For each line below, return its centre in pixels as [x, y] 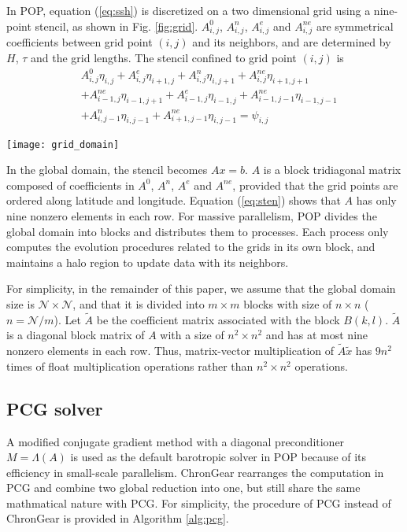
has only [376, 200]
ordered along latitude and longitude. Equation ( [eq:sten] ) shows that [174, 200]
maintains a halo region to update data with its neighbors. [148, 262]
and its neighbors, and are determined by [292, 42]
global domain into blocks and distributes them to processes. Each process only [198, 231]
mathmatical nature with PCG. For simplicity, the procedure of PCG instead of [199, 502]
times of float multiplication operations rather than [130, 366]
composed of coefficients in [70, 185]
